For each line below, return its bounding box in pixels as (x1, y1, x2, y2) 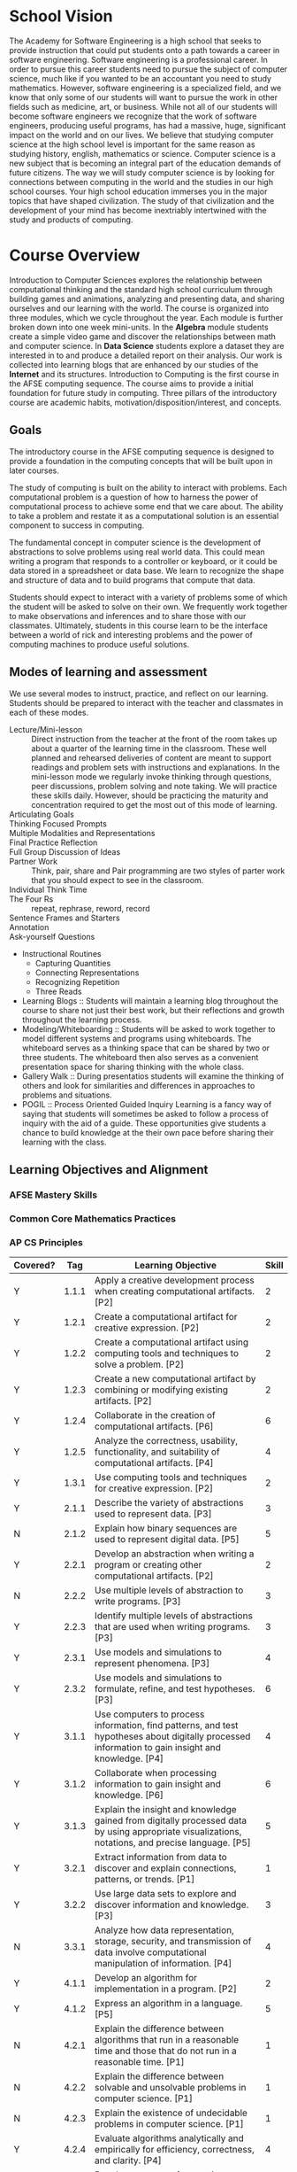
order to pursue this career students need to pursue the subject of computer (9, 64, 288, 74)
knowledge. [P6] (94, 1789, 164, 1802)
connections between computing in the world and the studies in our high (9, 176, 274, 187)
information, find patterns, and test (94, 1719, 239, 1732)
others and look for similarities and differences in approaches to (21, 1080, 255, 1090)
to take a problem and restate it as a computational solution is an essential (9, 510, 279, 521)
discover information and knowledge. (94, 1898, 249, 1911)
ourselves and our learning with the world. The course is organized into (9, 303, 270, 314)
